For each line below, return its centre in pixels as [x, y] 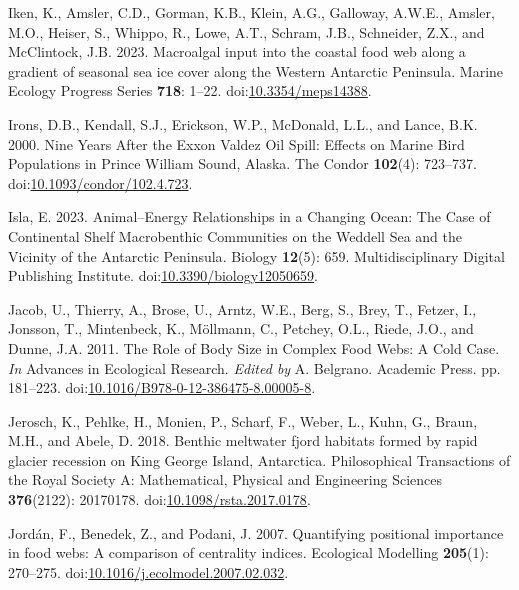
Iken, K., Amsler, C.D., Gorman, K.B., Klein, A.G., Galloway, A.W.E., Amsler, [251, 12]
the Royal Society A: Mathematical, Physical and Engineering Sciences [225, 479]
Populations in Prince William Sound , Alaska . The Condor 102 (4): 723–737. [242, 163]
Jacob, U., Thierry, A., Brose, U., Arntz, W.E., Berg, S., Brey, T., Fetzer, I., [242, 308]
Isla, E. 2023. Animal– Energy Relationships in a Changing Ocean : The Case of [249, 216]
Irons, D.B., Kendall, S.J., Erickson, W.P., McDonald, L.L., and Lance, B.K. [243, 123]
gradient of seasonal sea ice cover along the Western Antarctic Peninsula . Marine [256, 70]
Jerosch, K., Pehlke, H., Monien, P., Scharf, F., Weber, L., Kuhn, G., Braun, [243, 420]
